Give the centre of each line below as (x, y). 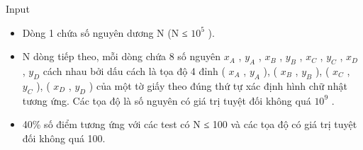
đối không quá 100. (64, 138)
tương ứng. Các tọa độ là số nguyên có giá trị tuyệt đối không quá (167, 100)
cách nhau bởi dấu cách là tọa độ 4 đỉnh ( (134, 70)
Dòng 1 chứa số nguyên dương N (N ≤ (105, 32)
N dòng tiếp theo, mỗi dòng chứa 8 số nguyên (122, 56)
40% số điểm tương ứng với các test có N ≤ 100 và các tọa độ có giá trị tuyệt (190, 124)
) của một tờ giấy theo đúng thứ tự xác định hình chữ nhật (218, 85)
